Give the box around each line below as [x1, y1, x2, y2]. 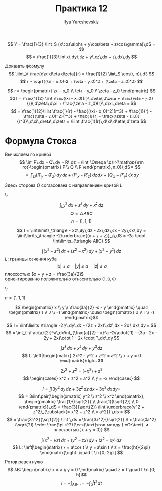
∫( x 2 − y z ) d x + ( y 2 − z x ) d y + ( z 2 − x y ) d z [41, 436, 122, 443]
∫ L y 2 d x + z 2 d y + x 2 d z [59, 201, 104, 209]
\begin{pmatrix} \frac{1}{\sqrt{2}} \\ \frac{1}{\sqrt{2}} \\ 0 [24, 398, 139, 404]
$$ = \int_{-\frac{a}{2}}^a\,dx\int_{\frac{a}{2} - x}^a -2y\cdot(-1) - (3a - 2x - [5, 329, 158, 335]
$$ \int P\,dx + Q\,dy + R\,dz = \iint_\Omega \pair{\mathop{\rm [19, 159, 144, 165]
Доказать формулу [5, 63, 45, 69]
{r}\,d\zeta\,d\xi [26, 100, 58, 106]
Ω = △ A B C [70, 211, 93, 216]
